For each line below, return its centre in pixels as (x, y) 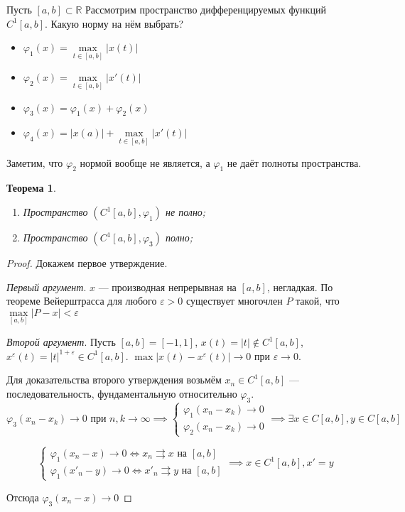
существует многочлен (234, 301)
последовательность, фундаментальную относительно (122, 393)
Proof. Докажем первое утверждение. (87, 263)
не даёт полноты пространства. (294, 162)
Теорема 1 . (31, 188)
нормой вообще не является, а (145, 162)
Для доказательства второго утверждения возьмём (114, 380)
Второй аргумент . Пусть (61, 342)
